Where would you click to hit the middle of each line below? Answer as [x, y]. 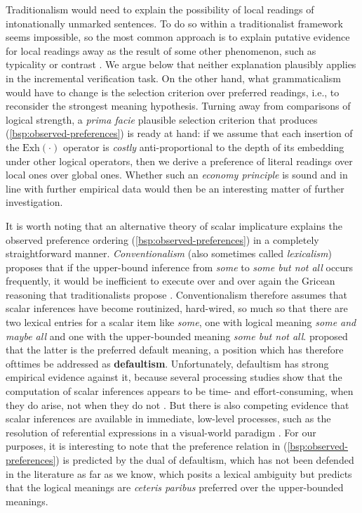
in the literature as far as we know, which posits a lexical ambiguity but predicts [179, 473]
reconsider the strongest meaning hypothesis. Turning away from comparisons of [178, 106]
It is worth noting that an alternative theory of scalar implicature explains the [174, 225]
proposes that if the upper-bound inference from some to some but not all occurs [180, 267]
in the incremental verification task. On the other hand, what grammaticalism [173, 78]
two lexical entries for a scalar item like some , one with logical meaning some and [181, 322]
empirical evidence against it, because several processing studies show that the [174, 377]
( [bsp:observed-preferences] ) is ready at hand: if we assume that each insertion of [179, 133]
